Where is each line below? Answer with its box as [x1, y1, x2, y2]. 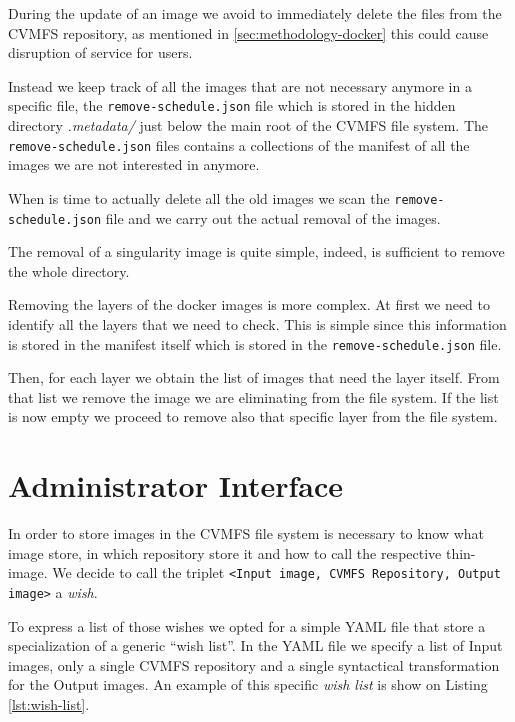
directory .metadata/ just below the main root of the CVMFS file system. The [8, 115, 489, 136]
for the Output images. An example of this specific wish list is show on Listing [8, 674, 488, 695]
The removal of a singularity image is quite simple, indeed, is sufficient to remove [8, 241, 505, 262]
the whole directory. [8, 260, 130, 281]
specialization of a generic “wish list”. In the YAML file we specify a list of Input [8, 635, 503, 656]
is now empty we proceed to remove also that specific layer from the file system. [8, 406, 498, 427]
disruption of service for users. [8, 42, 193, 63]
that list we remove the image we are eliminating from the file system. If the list [8, 386, 499, 407]
